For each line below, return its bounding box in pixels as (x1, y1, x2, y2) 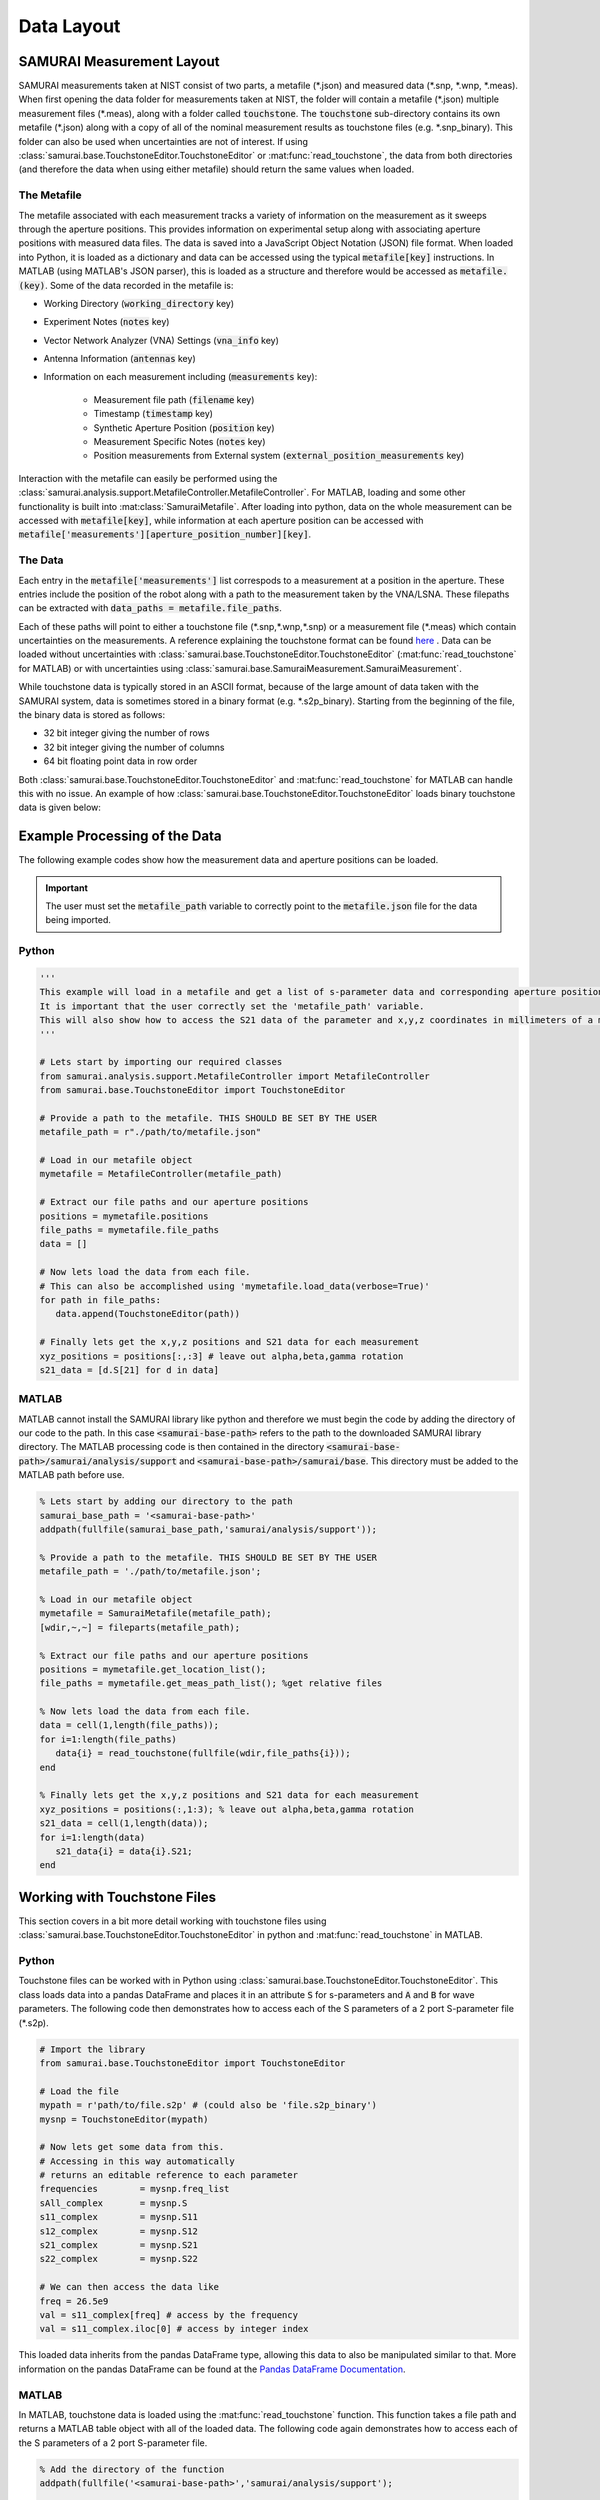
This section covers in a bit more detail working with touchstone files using (18, 1915, 327, 1927)
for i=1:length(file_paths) (39, 1733, 177, 1745)
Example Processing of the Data (18, 828, 222, 845)
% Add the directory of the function (39, 2463, 225, 2475)
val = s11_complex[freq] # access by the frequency (39, 2309, 299, 2320)
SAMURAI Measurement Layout (18, 53, 220, 70)
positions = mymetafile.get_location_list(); (39, 1663, 267, 1675)
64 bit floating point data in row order (43, 755, 198, 767)
